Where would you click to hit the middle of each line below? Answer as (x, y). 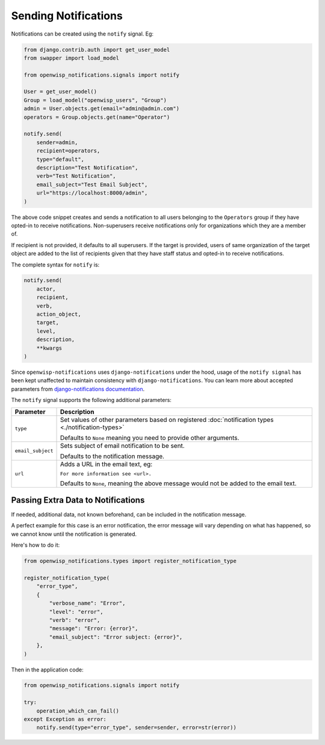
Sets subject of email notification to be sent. (122, 445)
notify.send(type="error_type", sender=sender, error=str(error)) (137, 728)
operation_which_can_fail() (78, 711)
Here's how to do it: (36, 545)
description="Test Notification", (87, 168)
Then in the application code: (47, 670)
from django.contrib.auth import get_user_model (97, 49)
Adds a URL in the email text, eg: (106, 464)
